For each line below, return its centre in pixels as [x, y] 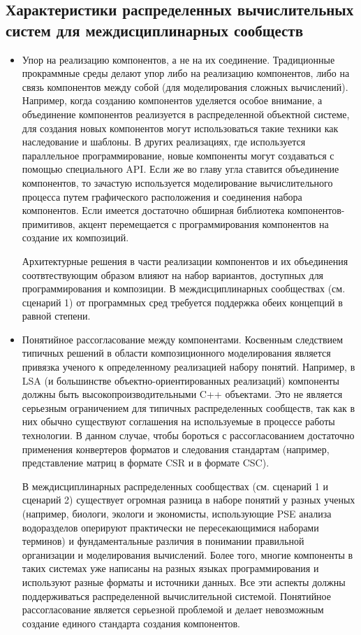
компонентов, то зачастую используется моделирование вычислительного [177, 182]
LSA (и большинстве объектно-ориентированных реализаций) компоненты [180, 380]
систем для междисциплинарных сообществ [155, 30]
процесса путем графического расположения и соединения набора [162, 196]
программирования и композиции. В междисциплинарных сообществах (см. [184, 288]
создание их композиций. [75, 237]
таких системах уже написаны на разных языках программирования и [170, 568]
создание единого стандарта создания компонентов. [131, 623]
